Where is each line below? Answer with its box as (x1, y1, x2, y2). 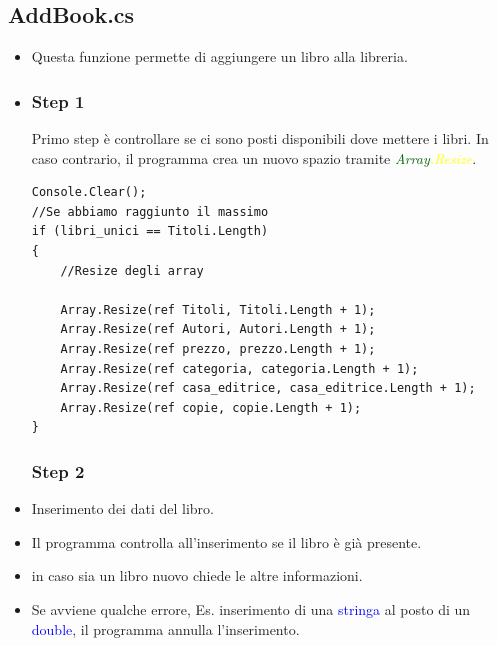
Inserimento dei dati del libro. (31, 498, 214, 519)
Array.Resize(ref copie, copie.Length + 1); (60, 400, 362, 415)
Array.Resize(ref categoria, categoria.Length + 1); (60, 361, 419, 376)
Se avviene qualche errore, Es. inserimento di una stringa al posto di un (31, 598, 471, 619)
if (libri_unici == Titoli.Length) (31, 224, 269, 239)
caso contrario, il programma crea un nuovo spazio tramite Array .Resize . (31, 147, 477, 168)
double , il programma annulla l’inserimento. (31, 618, 300, 639)
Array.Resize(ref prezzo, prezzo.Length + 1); (60, 341, 376, 356)
